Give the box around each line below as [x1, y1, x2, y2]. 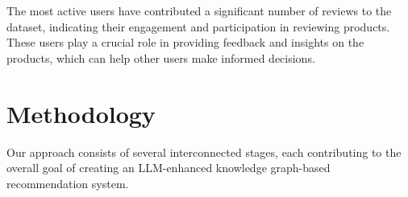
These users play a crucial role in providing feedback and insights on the [6, 34, 364, 51]
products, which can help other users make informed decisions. [6, 49, 315, 66]
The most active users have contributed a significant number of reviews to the [6, 2, 392, 18]
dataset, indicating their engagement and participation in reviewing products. [6, 18, 390, 35]
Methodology [6, 96, 156, 129]
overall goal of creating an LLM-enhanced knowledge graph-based [6, 159, 331, 176]
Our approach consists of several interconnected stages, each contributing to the [6, 143, 402, 160]
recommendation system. [6, 174, 129, 191]
